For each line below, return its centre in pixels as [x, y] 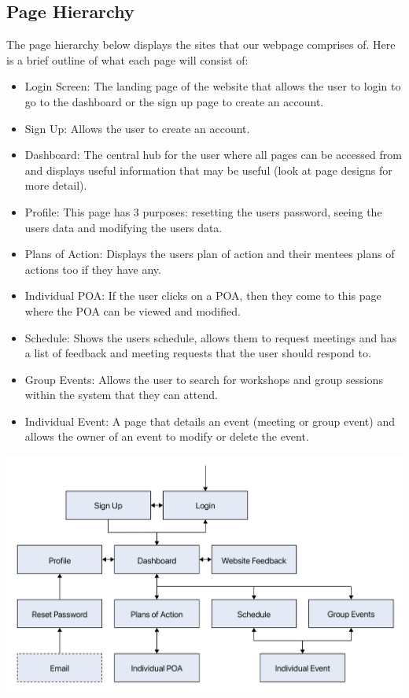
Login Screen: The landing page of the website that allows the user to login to [213, 86]
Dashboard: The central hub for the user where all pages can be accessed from [213, 155]
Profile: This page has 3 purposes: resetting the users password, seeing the [203, 211]
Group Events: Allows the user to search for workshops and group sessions [204, 379]
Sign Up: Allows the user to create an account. [137, 128]
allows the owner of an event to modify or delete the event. [167, 436]
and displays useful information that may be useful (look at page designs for [208, 170]
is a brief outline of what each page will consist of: [127, 59]
